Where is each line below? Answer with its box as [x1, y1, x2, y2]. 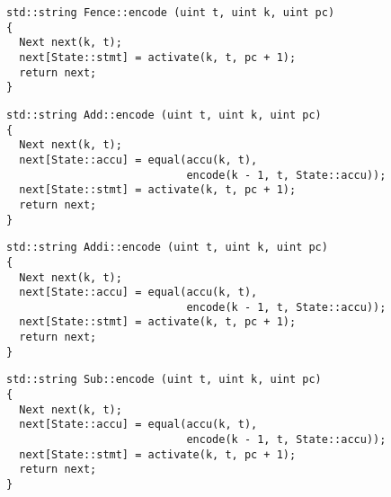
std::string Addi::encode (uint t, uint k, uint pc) [6, 241, 328, 254]
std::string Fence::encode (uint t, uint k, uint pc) [6, 6, 335, 19]
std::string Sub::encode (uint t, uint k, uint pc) [6, 373, 322, 386]
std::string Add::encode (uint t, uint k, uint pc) [6, 108, 322, 121]
